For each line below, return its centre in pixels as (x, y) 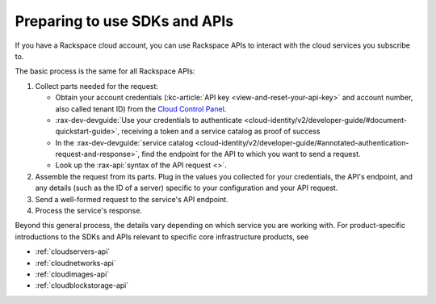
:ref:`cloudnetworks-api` (75, 263)
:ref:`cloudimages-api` (72, 274)
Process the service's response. (89, 211)
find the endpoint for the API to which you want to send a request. (251, 154)
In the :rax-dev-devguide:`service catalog (124, 142)
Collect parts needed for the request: (97, 86)
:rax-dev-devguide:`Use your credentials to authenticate (149, 120)
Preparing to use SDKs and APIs (124, 21)
